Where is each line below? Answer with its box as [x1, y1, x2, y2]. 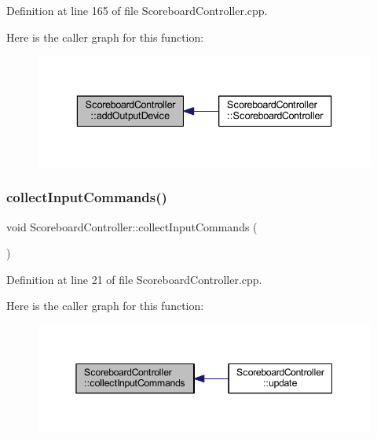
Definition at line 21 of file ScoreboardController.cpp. [6, 271, 262, 287]
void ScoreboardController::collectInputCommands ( [6, 218, 258, 234]
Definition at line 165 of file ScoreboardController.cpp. [6, 2, 268, 18]
